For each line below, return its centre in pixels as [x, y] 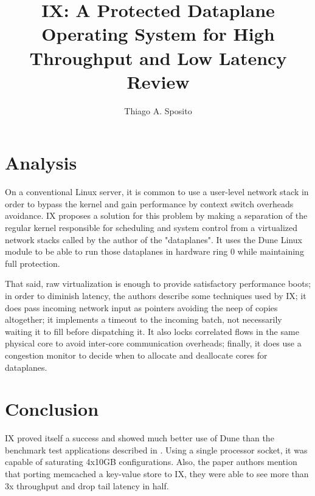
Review [158, 81]
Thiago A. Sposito [158, 110]
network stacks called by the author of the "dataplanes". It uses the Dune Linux [154, 239]
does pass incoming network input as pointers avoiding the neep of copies [141, 307]
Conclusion [52, 409]
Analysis [41, 163]
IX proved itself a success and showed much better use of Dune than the [140, 438]
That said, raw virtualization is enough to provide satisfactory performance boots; [158, 284]
